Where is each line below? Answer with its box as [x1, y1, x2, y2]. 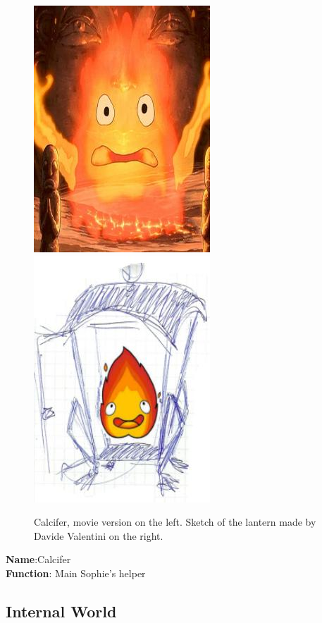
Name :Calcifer [6, 552, 71, 567]
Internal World [6, 600, 117, 622]
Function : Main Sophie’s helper [6, 565, 146, 580]
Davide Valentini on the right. [34, 528, 163, 543]
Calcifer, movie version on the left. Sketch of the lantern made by [34, 514, 316, 529]
